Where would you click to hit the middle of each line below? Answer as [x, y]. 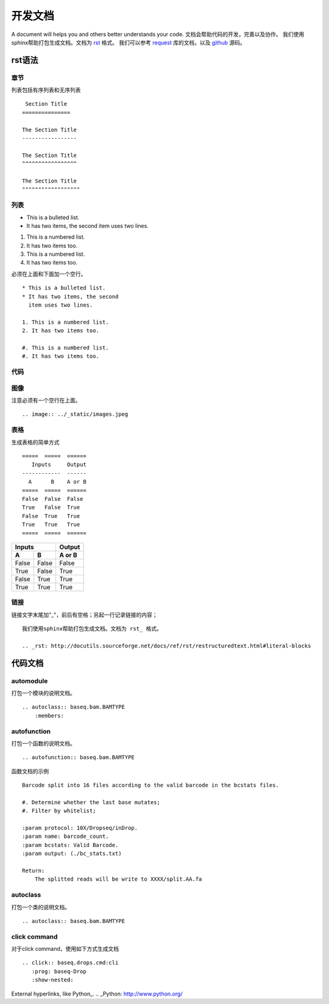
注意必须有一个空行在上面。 [46, 401]
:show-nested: [52, 980]
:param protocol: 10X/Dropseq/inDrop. [80, 828]
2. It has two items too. [61, 331]
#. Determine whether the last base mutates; [91, 802]
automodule [30, 681]
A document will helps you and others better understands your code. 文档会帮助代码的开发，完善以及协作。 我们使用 [158, 34]
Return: [34, 871]
